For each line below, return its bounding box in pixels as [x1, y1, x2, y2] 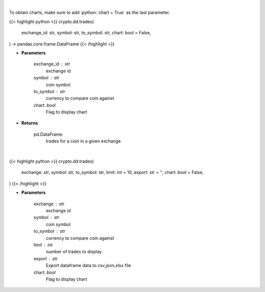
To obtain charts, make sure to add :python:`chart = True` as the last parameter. [9, 10, 170, 16]
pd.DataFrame [33, 131, 63, 137]
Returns [21, 120, 38, 126]
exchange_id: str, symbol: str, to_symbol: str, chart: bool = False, [21, 30, 151, 36]
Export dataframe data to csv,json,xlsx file [46, 263, 131, 268]
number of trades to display [46, 249, 102, 255]
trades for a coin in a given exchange [46, 138, 121, 144]
